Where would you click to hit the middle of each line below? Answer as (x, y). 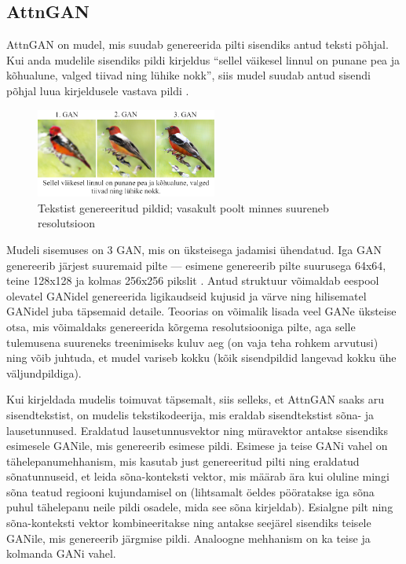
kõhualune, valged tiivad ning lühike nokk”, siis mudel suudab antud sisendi (189, 75)
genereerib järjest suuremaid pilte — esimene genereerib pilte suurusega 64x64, (196, 265)
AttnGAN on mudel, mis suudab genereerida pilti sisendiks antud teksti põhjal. (198, 44)
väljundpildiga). (44, 372)
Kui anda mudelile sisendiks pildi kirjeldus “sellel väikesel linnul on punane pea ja (203, 59)
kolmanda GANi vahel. (61, 553)
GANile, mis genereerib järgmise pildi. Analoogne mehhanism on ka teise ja (188, 538)
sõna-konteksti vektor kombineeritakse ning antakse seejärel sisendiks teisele (189, 523)
